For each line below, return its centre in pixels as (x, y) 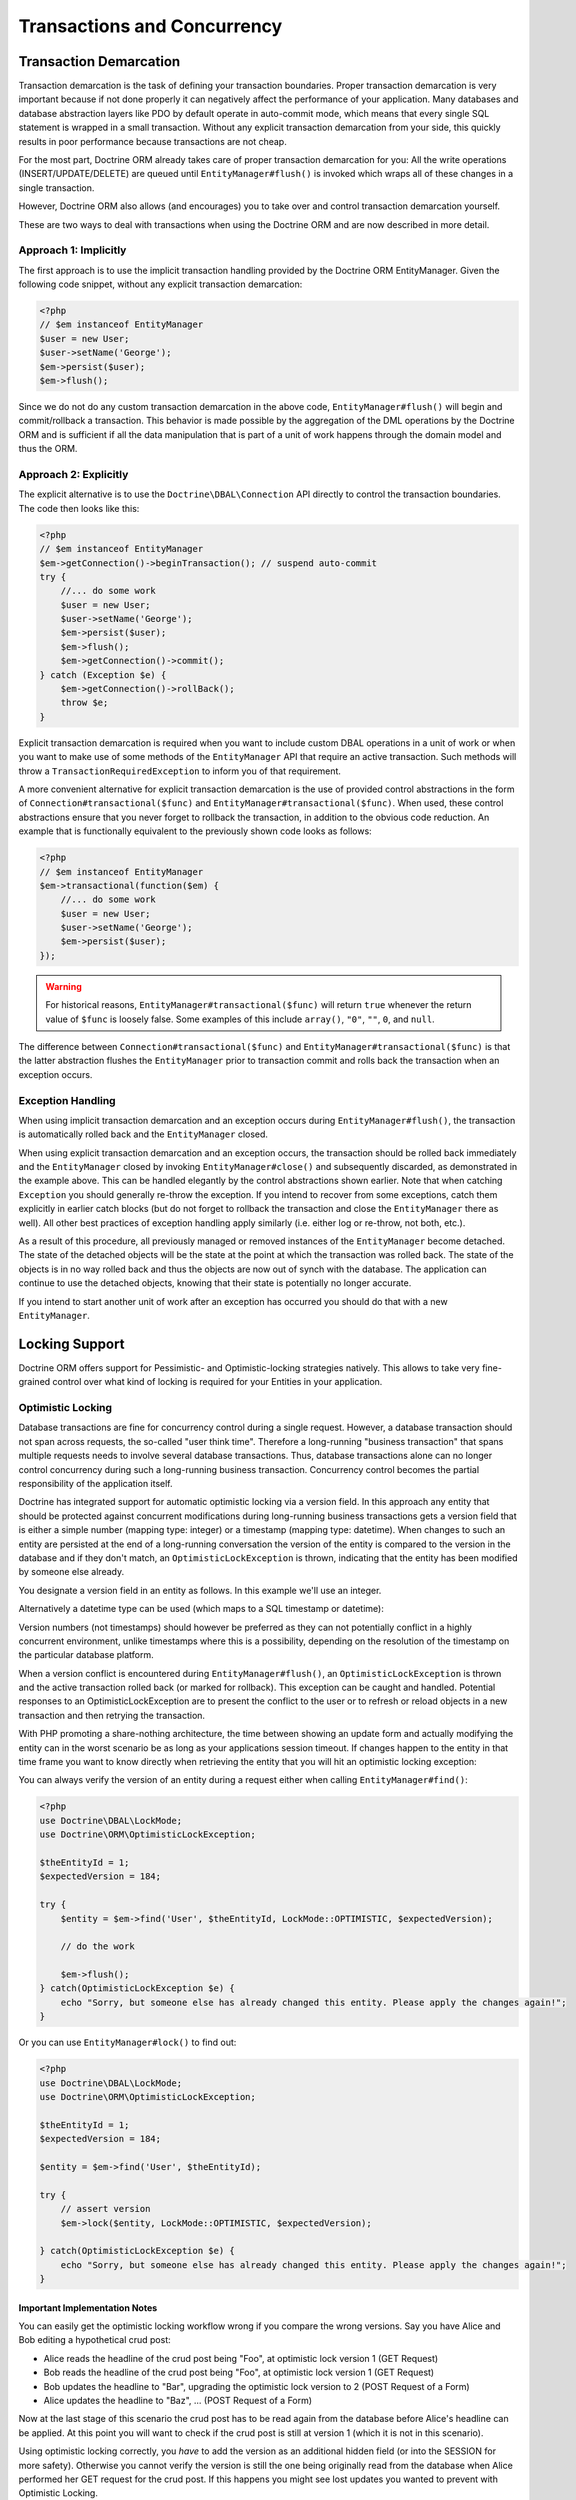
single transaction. (56, 187)
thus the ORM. (48, 449)
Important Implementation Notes (88, 2307)
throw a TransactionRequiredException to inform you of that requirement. (180, 771)
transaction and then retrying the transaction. (111, 1715)
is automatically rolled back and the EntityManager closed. (143, 1134)
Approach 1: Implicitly (72, 250)
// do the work (97, 1946)
